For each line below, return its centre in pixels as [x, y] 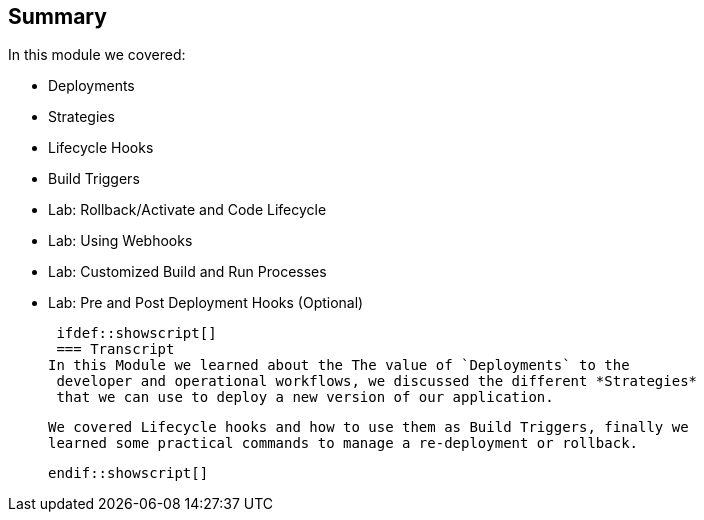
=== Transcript [115, 349]
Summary [57, 16]
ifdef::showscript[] [136, 333]
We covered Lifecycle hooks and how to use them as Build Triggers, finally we [368, 427]
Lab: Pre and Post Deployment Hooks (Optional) [206, 303]
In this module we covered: [97, 55]
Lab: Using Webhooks [120, 241]
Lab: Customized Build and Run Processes [187, 272]
